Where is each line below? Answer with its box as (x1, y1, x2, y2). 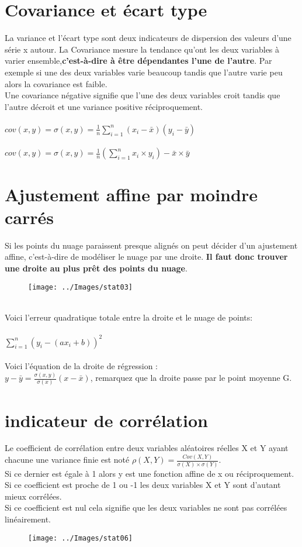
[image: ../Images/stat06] (28, 534, 133, 542)
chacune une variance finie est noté (5, 453, 130, 466)
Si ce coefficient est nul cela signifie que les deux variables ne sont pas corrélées (5, 501, 287, 514)
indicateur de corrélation (5, 408, 208, 432)
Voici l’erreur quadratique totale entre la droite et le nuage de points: (5, 311, 253, 323)
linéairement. (5, 513, 51, 525)
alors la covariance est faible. (5, 77, 107, 90)
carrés (5, 205, 54, 229)
